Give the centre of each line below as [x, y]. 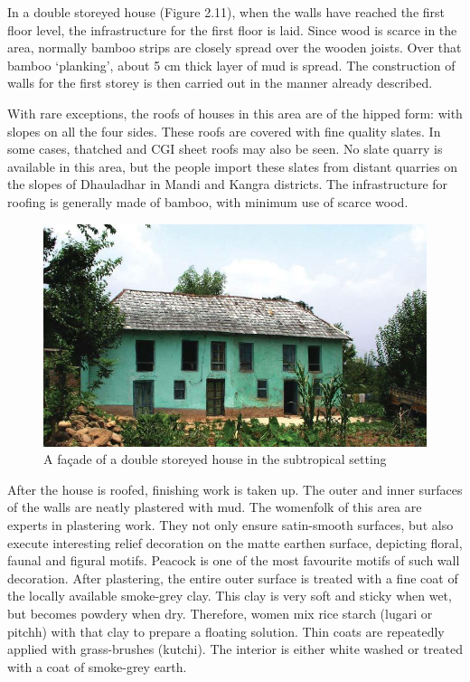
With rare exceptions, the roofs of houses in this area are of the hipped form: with [235, 113]
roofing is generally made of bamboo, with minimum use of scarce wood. [208, 201]
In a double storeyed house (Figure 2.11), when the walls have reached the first [226, 12]
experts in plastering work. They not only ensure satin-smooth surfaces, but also [230, 525]
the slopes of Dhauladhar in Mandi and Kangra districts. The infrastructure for [228, 184]
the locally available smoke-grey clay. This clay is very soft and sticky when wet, [230, 596]
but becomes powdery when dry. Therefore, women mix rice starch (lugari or [220, 613]
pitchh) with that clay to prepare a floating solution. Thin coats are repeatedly [226, 631]
